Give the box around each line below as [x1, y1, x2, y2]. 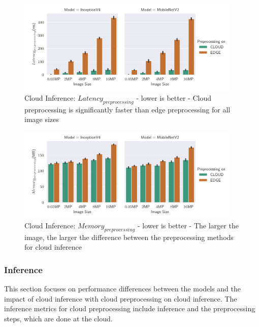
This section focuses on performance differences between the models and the [4, 283, 241, 293]
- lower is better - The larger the [137, 220, 239, 230]
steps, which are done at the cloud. [4, 313, 113, 323]
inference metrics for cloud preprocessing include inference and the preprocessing [4, 303, 255, 314]
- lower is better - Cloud [136, 92, 211, 103]
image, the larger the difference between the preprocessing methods [24, 231, 234, 242]
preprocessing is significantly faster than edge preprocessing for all [24, 104, 231, 114]
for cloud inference [24, 242, 82, 252]
